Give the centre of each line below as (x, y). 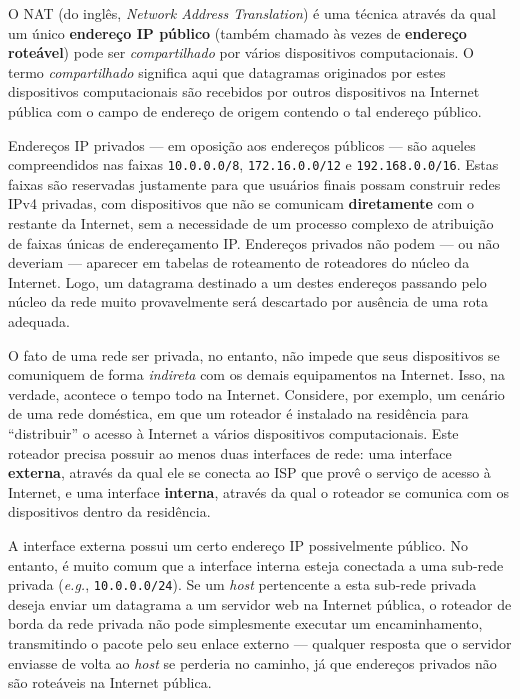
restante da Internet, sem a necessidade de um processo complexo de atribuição (251, 223)
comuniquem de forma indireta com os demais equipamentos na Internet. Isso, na (257, 374)
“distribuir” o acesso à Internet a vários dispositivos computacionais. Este (233, 432)
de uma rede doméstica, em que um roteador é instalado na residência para (238, 413)
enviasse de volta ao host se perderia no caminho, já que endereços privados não (252, 662)
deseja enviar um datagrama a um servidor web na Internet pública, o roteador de (260, 603)
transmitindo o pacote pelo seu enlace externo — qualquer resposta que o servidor (260, 642)
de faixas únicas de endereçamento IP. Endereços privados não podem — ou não (254, 242)
